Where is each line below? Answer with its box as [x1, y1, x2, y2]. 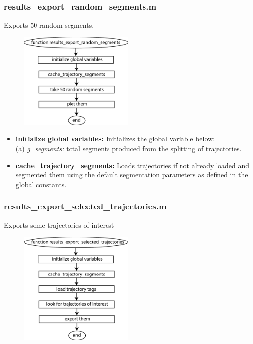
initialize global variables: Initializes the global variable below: [15, 134, 215, 144]
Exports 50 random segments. [4, 20, 94, 30]
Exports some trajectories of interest [4, 219, 114, 230]
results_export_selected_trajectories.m [4, 200, 167, 212]
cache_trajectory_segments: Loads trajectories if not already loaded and [15, 160, 250, 170]
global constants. [15, 179, 67, 189]
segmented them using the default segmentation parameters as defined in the [15, 170, 248, 180]
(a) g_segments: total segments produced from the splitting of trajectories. [15, 143, 242, 154]
